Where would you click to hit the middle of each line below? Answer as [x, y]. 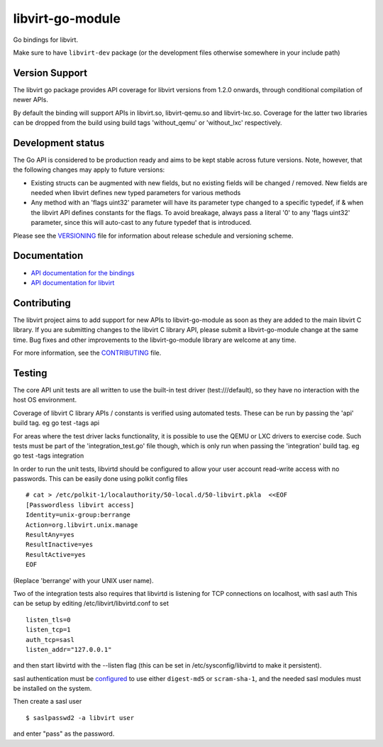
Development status [59, 143]
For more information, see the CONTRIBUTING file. [87, 353]
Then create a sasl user [48, 702]
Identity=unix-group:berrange [78, 515]
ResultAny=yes [50, 535]
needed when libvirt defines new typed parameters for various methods [136, 193]
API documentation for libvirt [73, 282]
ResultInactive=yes [60, 545]
